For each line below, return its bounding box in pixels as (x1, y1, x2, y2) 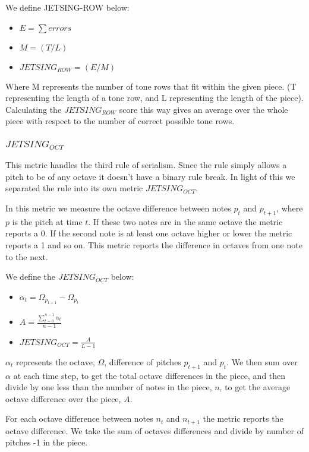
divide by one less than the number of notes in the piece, (5, 381, 212, 393)
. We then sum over (226, 355, 298, 368)
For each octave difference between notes (5, 412, 153, 425)
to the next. (5, 250, 48, 263)
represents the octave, (15, 355, 95, 368)
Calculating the (5, 103, 62, 115)
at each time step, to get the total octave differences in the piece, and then (13, 369, 286, 381)
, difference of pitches (104, 355, 181, 368)
